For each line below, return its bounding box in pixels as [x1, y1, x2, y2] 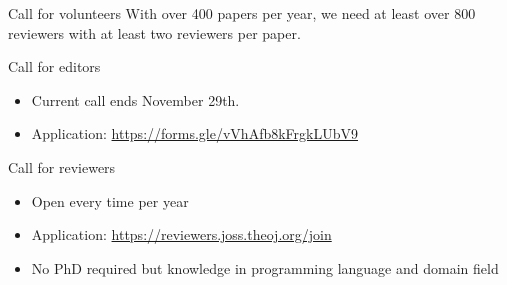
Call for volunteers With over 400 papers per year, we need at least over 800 [8, 3, 476, 23]
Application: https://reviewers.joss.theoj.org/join [31, 224, 332, 245]
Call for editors [8, 56, 101, 77]
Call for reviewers [8, 156, 116, 177]
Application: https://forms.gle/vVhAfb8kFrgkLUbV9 [31, 123, 359, 144]
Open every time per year [31, 190, 189, 211]
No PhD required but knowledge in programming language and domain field [31, 257, 499, 278]
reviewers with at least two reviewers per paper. [8, 22, 301, 43]
